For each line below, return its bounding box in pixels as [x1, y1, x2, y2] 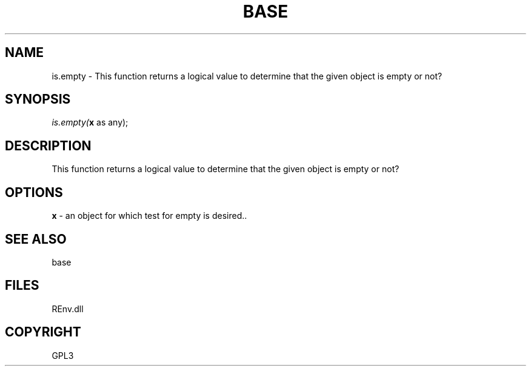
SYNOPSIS [5, 92, 71, 107]
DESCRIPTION [5, 138, 92, 153]
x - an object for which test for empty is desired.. [52, 210, 247, 221]
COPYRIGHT [5, 324, 81, 340]
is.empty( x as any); [52, 117, 129, 128]
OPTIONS [5, 184, 63, 200]
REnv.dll [52, 303, 84, 314]
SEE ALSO [5, 231, 67, 247]
